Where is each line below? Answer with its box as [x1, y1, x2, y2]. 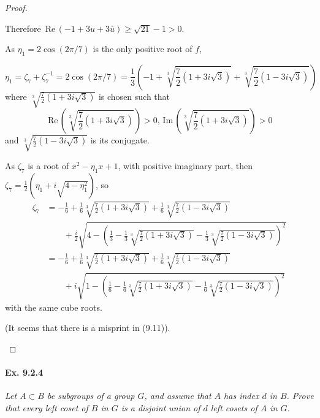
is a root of [28, 159, 69, 172]
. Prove [286, 389, 314, 402]
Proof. [5, 1, 28, 13]
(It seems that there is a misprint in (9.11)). [5, 321, 170, 334]
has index [224, 389, 259, 402]
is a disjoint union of [121, 401, 200, 414]
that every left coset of [5, 401, 88, 414]
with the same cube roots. [5, 300, 102, 313]
